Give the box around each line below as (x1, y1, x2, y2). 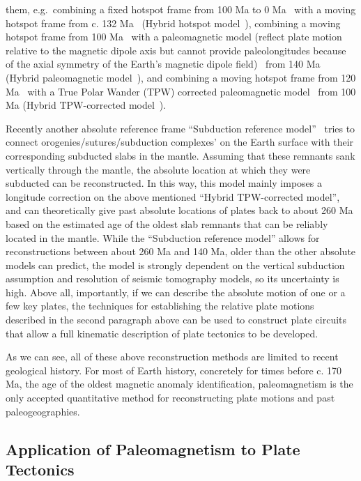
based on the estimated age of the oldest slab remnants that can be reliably (6, 216, 328, 231)
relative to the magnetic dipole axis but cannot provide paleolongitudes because (6, 43, 346, 57)
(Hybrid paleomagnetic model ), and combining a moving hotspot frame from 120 (6, 70, 356, 84)
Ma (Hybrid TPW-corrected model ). (6, 98, 167, 112)
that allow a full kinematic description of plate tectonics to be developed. (6, 326, 318, 340)
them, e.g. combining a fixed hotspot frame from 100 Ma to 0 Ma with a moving (6, 2, 356, 16)
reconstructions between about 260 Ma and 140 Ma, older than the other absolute (6, 244, 356, 259)
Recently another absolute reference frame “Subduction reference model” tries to (6, 121, 355, 135)
